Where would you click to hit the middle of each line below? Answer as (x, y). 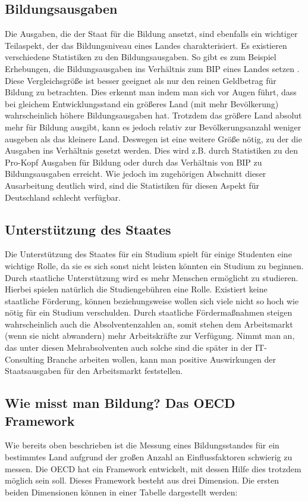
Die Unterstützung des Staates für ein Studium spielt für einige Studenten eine (148, 254)
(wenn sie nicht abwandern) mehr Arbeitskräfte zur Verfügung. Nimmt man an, (150, 336)
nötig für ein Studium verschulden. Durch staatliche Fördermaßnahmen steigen (149, 312)
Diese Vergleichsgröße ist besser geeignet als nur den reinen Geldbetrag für (141, 80)
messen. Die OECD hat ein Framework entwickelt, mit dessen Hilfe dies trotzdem (153, 468)
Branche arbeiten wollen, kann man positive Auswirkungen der (161, 359)
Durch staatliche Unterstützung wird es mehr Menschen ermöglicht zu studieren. (152, 277)
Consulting (25, 359)
